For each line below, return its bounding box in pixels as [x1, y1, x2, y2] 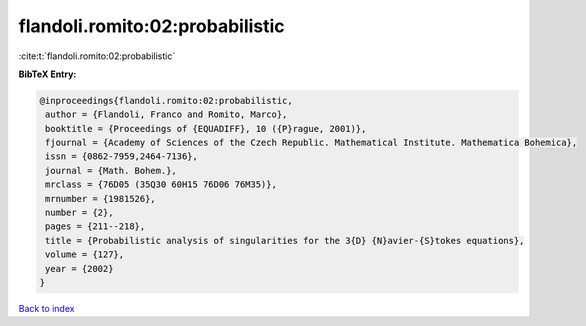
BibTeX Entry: [18, 68, 77, 80]
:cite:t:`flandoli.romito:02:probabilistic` [18, 50, 176, 62]
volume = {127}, [45, 249, 125, 260]
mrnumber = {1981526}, [45, 193, 157, 204]
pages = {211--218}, [45, 221, 146, 232]
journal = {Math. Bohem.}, [45, 165, 177, 176]
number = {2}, [45, 207, 114, 219]
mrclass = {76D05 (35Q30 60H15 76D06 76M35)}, [45, 179, 277, 190]
